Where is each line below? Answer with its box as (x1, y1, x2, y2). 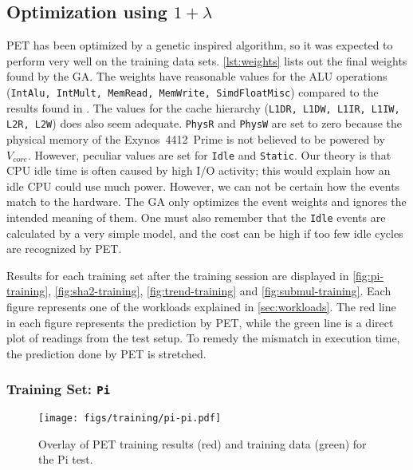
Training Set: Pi (6, 379, 111, 399)
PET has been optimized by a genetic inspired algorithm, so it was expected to (6, 37, 393, 53)
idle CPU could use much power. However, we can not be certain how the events (6, 177, 400, 194)
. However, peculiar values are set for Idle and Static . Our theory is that (27, 146, 391, 163)
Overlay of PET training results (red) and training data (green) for (38, 435, 367, 452)
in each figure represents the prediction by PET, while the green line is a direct (6, 314, 394, 330)
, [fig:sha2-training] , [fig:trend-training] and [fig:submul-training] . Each (48, 282, 391, 299)
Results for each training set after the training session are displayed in (6, 267, 349, 283)
